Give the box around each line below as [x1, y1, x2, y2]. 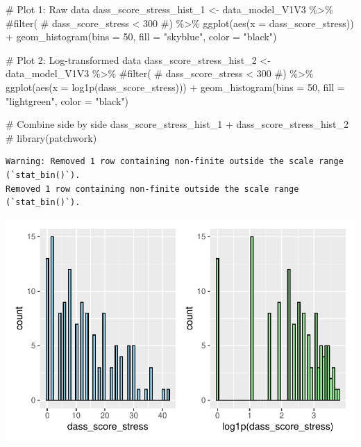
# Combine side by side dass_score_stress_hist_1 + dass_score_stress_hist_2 [6, 117, 349, 131]
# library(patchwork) [6, 130, 97, 145]
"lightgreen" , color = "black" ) [6, 93, 129, 108]
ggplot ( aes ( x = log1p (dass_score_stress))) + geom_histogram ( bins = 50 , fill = [6, 79, 345, 94]
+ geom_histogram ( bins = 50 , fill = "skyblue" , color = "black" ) [6, 29, 277, 44]
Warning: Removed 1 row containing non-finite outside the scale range [6, 156, 344, 167]
